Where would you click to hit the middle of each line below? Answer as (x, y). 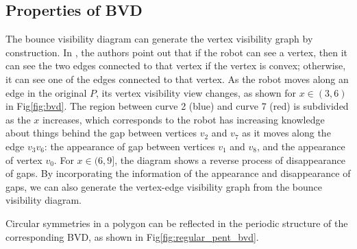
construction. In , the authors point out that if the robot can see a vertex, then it (176, 52)
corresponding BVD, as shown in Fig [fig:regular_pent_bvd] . (132, 236)
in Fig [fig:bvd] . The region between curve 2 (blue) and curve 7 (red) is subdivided (177, 106)
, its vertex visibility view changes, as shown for (196, 92)
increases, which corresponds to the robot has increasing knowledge (183, 119)
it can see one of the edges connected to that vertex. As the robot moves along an (177, 79)
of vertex (24, 159)
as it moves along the (286, 133)
